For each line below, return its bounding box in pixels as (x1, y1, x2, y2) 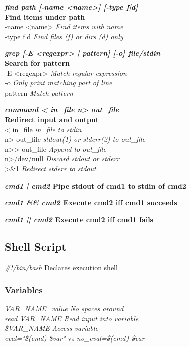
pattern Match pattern (5, 87, 73, 98)
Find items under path (5, 11, 85, 22)
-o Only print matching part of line (5, 77, 112, 88)
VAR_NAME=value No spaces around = (5, 303, 132, 314)
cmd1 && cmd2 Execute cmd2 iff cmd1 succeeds (5, 197, 177, 208)
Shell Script (5, 238, 67, 254)
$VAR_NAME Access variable (5, 323, 98, 333)
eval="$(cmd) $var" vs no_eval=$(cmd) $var (5, 333, 145, 343)
